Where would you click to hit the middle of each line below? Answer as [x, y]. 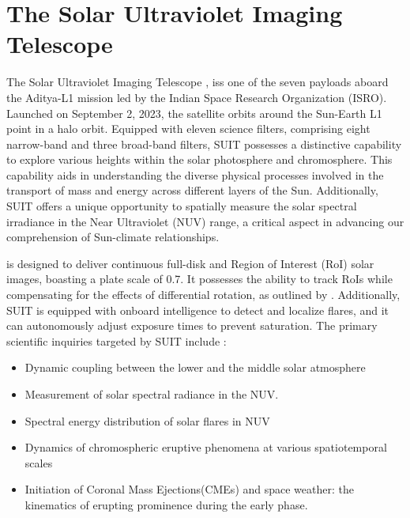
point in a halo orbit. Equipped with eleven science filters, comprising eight [188, 129]
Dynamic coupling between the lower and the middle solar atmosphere [195, 367]
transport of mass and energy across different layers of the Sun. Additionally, [192, 190]
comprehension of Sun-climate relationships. [113, 237]
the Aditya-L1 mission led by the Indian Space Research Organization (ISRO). [197, 97]
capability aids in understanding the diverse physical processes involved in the [195, 174]
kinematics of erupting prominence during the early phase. [166, 504]
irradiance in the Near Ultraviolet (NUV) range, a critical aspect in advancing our [205, 221]
